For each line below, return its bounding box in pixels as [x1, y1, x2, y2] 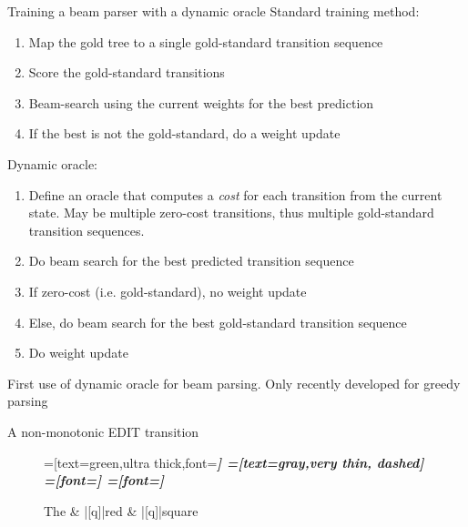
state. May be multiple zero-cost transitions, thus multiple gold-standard [28, 203, 434, 222]
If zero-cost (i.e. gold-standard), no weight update [28, 281, 307, 300]
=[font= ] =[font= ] [44, 471, 165, 490]
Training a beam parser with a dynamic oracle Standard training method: [7, 2, 420, 20]
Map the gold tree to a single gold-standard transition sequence [28, 32, 383, 51]
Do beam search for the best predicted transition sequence [28, 251, 354, 270]
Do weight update [28, 343, 128, 362]
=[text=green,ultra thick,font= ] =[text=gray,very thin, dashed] [44, 452, 424, 471]
